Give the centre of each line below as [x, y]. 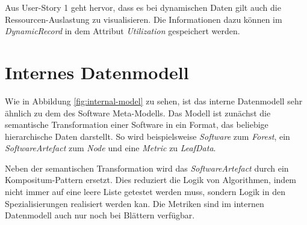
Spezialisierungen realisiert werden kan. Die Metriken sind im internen [135, 203]
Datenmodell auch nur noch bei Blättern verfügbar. [100, 215]
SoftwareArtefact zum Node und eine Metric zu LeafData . [110, 148]
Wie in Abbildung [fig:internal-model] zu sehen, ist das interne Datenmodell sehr [154, 100]
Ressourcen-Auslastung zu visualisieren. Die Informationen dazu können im [144, 19]
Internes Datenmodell [97, 72]
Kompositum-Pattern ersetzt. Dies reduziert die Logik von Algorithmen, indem [151, 180]
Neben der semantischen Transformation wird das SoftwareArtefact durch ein [147, 168]
